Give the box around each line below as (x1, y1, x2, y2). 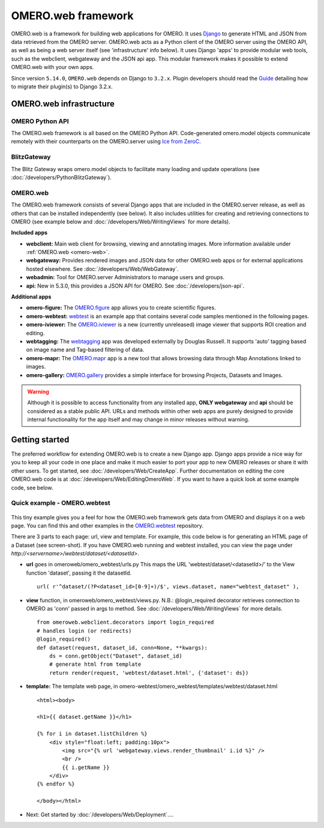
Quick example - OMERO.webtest (11, 499, 110, 507)
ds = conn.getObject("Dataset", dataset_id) (49, 652, 182, 659)
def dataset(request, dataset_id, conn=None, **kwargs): (37, 644, 208, 651)
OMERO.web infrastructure (11, 98, 115, 109)
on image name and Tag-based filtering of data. (26, 346, 145, 354)
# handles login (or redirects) (37, 627, 132, 634)
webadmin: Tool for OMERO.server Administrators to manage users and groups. (26, 274, 225, 281)
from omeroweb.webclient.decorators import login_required (37, 619, 214, 626)
